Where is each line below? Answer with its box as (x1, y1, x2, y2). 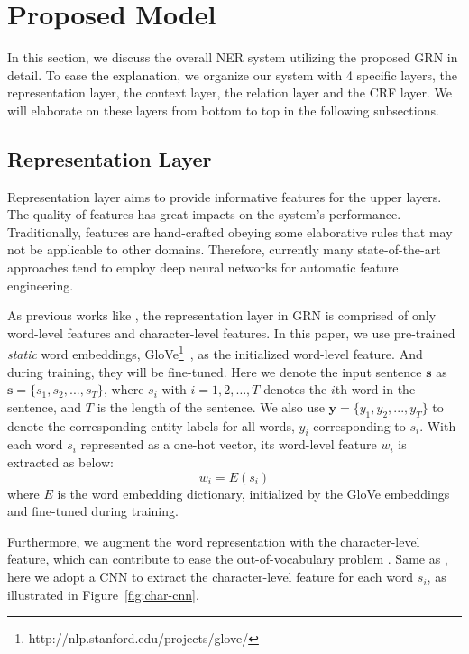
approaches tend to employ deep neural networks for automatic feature (7, 258, 399, 277)
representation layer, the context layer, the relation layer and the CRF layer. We (7, 83, 453, 102)
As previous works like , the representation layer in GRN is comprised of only (7, 306, 437, 325)
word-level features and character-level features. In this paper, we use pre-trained (7, 323, 455, 342)
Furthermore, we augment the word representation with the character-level (7, 531, 420, 550)
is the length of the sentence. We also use (97, 397, 325, 416)
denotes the (263, 380, 327, 399)
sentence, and (7, 397, 82, 416)
